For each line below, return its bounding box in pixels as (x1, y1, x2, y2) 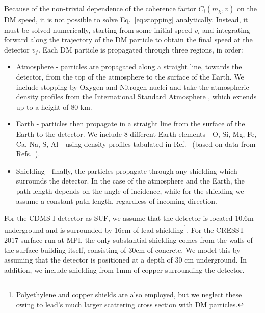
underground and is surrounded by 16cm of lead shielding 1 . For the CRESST (4, 223, 245, 235)
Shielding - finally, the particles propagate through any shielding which (16, 165, 237, 176)
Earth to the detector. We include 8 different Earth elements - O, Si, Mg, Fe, (16, 128, 257, 139)
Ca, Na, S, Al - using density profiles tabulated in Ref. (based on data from (16, 138, 256, 149)
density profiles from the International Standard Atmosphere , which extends (16, 91, 257, 102)
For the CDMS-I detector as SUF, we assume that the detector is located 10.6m (4, 213, 254, 223)
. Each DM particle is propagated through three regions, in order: (38, 44, 243, 55)
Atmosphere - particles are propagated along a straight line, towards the (16, 61, 242, 72)
